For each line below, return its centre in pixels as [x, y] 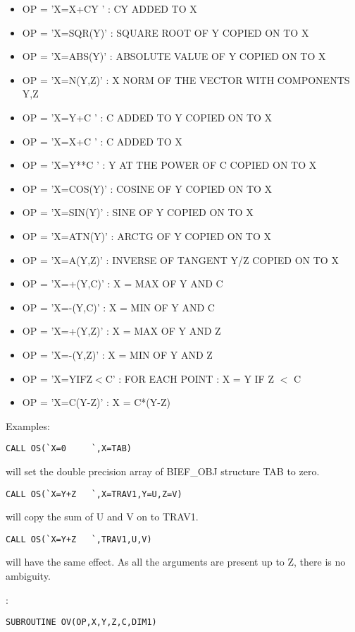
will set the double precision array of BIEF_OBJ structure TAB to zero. [163, 471]
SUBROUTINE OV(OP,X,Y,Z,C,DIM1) [81, 622]
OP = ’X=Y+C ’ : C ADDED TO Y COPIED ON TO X [147, 117]
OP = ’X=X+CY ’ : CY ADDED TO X [110, 8]
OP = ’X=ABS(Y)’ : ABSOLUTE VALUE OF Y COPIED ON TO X [174, 56]
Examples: [28, 425]
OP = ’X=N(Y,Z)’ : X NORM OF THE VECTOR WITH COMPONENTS [186, 79]
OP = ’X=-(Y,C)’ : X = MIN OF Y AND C [118, 307]
